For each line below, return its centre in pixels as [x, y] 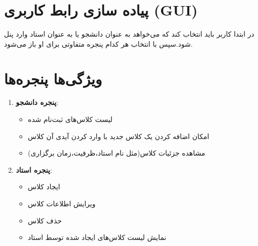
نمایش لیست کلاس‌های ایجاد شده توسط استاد [97, 237]
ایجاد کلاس [44, 187]
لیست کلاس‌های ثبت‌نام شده [70, 119]
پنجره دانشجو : [37, 102]
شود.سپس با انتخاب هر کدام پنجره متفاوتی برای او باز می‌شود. [98, 43]
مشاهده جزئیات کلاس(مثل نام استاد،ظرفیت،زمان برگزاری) [116, 153]
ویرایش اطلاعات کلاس [62, 203]
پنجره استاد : [34, 169]
